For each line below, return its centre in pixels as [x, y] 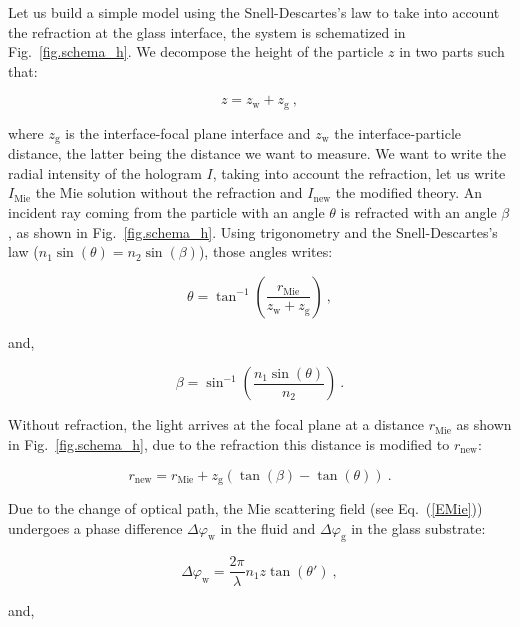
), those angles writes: [265, 251]
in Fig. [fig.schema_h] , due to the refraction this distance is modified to [229, 444]
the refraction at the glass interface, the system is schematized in [207, 31]
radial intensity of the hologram [105, 172]
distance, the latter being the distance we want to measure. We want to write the [257, 153]
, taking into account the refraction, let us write [359, 172]
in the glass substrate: [418, 527]
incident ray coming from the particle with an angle [166, 212]
